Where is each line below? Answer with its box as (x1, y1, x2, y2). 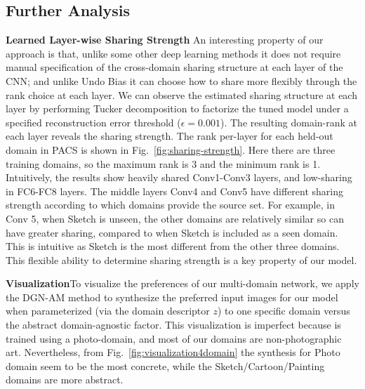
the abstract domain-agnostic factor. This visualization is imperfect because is (6, 317, 341, 332)
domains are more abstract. (6, 372, 124, 387)
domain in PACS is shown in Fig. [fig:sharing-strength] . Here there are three (6, 142, 336, 157)
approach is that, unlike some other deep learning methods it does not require (6, 46, 341, 60)
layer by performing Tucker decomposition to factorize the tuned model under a (6, 101, 349, 116)
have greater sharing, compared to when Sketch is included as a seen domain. (6, 225, 338, 239)
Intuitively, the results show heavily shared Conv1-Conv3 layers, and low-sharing (6, 170, 352, 185)
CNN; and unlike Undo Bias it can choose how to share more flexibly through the (6, 73, 357, 88)
